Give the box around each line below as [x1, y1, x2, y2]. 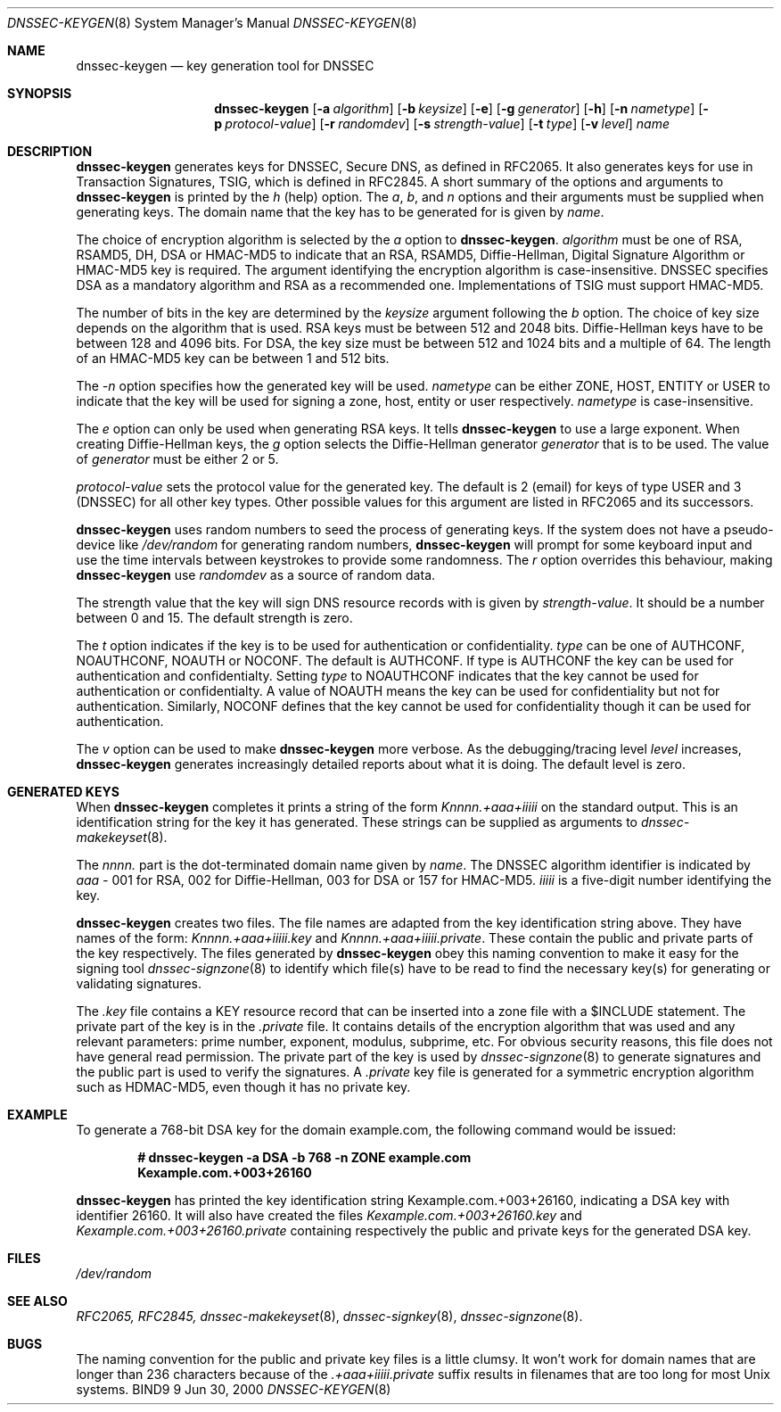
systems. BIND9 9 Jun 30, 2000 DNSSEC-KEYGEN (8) [76, 1382, 391, 1397]
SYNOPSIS [7, 86, 72, 101]
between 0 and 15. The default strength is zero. [76, 610, 353, 625]
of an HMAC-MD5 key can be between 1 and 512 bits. [76, 351, 390, 366]
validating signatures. [76, 976, 202, 991]
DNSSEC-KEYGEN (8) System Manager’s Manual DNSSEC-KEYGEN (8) [7, 15, 417, 30]
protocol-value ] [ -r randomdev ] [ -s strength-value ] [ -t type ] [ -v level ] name [225, 116, 670, 131]
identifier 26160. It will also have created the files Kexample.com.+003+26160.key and [76, 1208, 582, 1223]
